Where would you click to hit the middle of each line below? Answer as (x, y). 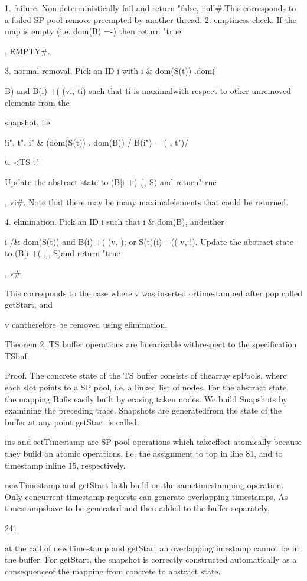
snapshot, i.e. (29, 122)
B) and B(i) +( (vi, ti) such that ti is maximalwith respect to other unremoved (148, 90)
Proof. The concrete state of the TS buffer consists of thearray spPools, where (146, 375)
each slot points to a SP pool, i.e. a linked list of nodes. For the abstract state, (147, 387)
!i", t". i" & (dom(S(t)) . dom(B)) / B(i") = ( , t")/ (97, 142)
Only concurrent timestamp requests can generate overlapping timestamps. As (146, 496)
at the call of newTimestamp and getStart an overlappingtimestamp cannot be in (152, 548)
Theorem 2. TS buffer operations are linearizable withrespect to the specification (151, 344)
